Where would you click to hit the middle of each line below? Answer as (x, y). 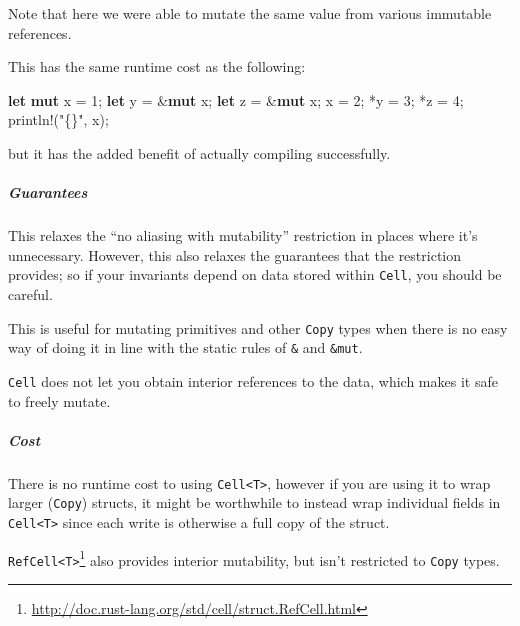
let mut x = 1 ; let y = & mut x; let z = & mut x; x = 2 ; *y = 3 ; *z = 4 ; (236, 99)
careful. (30, 293)
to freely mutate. (59, 400)
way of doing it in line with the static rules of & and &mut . (185, 347)
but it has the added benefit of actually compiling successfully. (199, 152)
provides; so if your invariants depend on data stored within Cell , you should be (255, 274)
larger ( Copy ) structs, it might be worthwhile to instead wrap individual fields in (254, 502)
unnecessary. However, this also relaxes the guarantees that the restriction (235, 254)
